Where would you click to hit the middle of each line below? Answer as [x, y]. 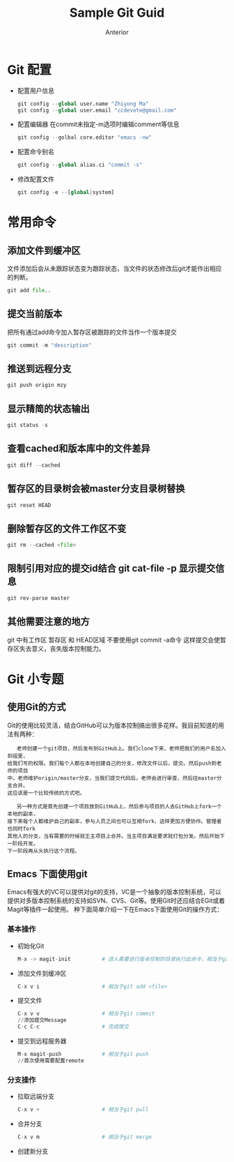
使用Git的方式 [37, 707]
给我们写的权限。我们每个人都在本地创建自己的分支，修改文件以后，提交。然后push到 [112, 763]
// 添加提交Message [42, 1020]
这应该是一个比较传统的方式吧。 [46, 793]
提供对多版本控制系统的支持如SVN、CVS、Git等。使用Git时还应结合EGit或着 [116, 900]
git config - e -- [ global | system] [66, 193]
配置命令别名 [36, 152]
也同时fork [22, 829]
